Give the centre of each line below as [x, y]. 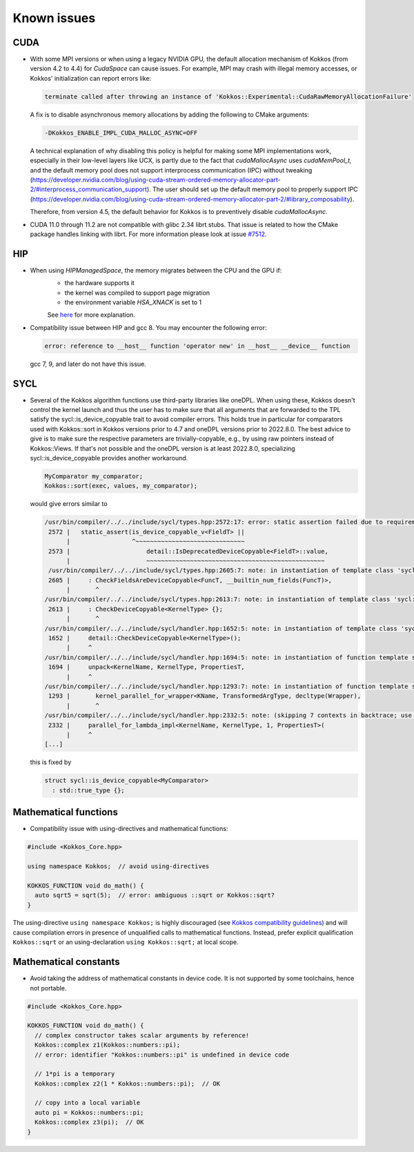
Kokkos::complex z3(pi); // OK [89, 1122]
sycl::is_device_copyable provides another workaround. [109, 458]
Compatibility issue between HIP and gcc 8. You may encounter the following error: [148, 327]
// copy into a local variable [88, 1103]
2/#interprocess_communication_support [89, 189]
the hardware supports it [99, 283]
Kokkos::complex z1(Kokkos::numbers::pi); [108, 1045]
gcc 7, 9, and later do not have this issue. [88, 364]
